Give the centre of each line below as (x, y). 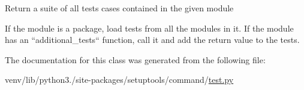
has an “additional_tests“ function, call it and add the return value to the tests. (152, 40)
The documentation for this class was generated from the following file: (135, 59)
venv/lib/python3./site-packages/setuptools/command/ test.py (119, 80)
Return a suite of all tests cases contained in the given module (119, 8)
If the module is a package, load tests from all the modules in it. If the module (149, 28)
